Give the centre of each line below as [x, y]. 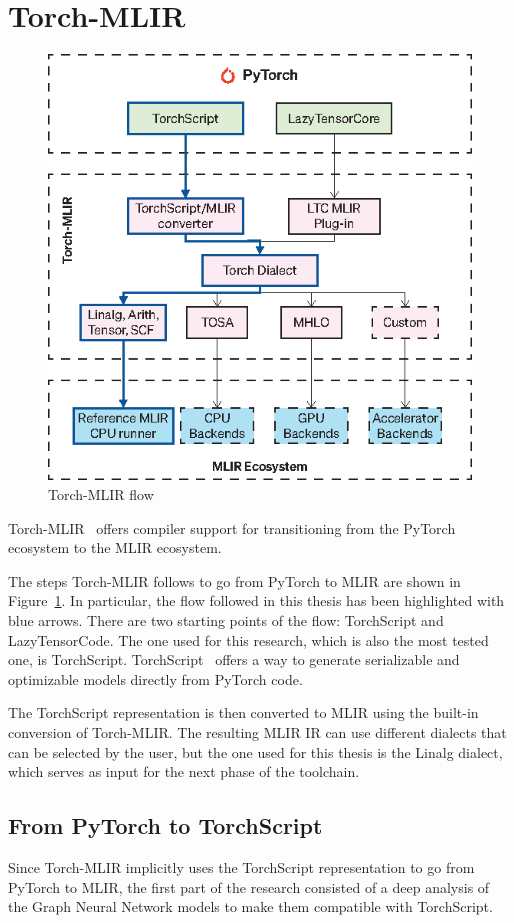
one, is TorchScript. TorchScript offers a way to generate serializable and [234, 659]
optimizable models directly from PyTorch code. [155, 678]
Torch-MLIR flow [101, 494]
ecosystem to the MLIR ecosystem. [115, 547]
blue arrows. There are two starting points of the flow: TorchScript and [226, 619]
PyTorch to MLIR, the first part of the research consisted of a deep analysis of [249, 886]
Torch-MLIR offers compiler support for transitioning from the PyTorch [232, 527]
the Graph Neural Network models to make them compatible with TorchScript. [250, 906]
